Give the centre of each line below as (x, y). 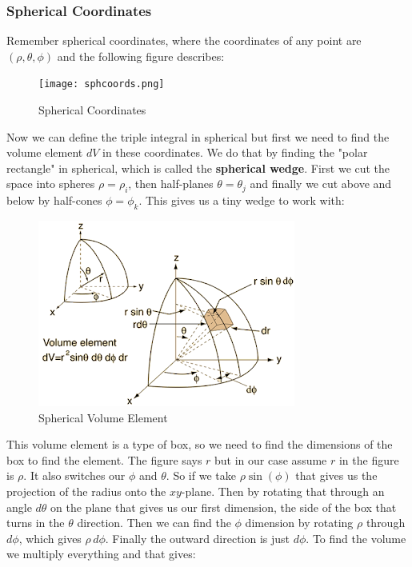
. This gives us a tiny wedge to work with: (242, 200)
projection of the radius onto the (86, 491)
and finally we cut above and (321, 184)
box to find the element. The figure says (104, 459)
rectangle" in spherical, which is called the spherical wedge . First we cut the (198, 168)
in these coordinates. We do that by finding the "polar (235, 152)
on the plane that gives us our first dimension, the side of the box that (224, 507)
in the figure (369, 459)
